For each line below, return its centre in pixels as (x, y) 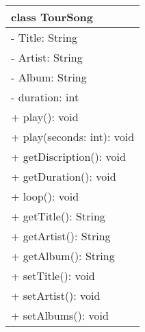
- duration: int (45, 97)
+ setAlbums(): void (60, 315)
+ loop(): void (45, 196)
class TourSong (52, 17)
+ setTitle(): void (53, 276)
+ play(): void (45, 117)
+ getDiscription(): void (68, 156)
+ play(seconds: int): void (73, 137)
